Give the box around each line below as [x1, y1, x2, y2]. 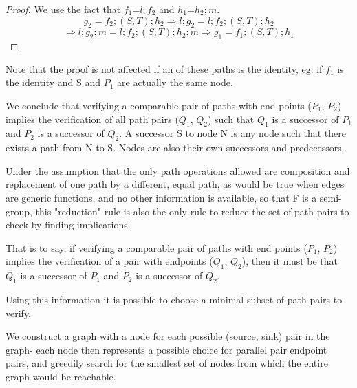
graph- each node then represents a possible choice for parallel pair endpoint [6, 342, 327, 356]
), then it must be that [241, 254, 338, 268]
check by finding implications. [6, 217, 131, 232]
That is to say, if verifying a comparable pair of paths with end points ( [6, 240, 307, 255]
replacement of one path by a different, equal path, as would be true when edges [6, 177, 345, 191]
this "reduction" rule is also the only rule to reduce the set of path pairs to [35, 204, 349, 218]
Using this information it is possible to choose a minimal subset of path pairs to [6, 292, 343, 306]
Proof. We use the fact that [6, 2, 121, 16]
